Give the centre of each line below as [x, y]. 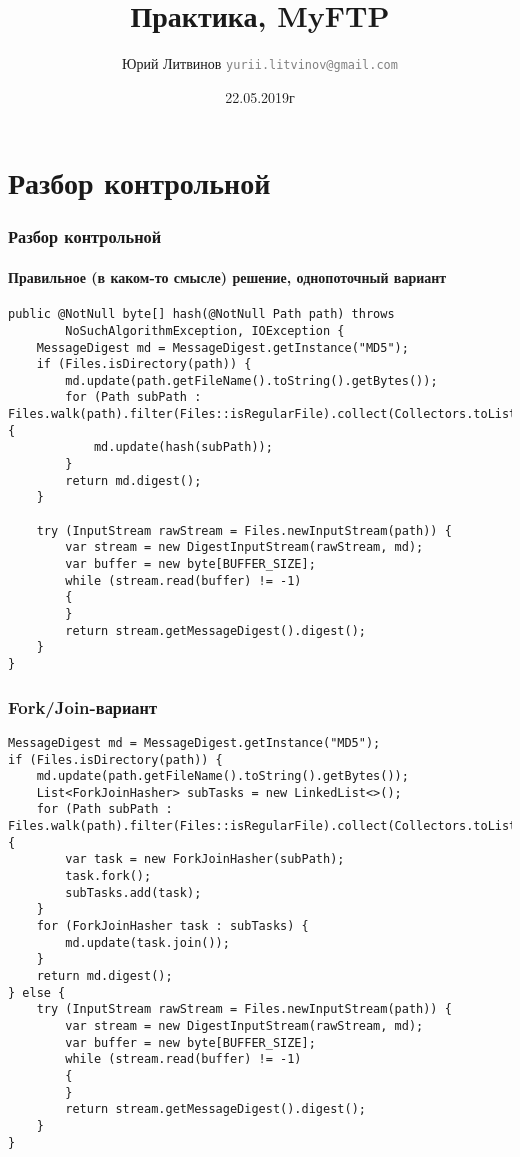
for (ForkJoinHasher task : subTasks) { [172, 926]
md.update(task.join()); [147, 942]
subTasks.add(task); [133, 892]
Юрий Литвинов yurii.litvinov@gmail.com [260, 63]
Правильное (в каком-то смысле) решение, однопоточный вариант [227, 277]
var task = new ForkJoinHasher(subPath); [205, 859]
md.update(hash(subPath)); [183, 447]
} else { [37, 992]
